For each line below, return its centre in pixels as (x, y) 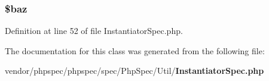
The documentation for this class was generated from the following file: (135, 50)
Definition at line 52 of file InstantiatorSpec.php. (94, 31)
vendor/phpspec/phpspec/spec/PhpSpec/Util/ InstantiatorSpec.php (134, 71)
